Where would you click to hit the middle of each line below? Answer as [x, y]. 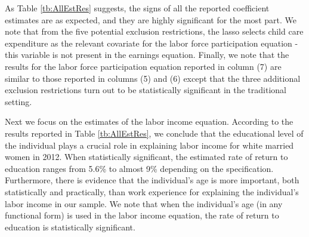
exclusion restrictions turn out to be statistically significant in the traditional [146, 90]
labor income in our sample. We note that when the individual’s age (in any [144, 203]
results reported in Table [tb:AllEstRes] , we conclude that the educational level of [154, 133]
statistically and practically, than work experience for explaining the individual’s [152, 191]
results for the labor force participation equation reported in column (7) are [143, 66]
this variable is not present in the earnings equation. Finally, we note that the [147, 55]
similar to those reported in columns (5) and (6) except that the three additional [153, 78]
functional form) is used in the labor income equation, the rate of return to [142, 215]
